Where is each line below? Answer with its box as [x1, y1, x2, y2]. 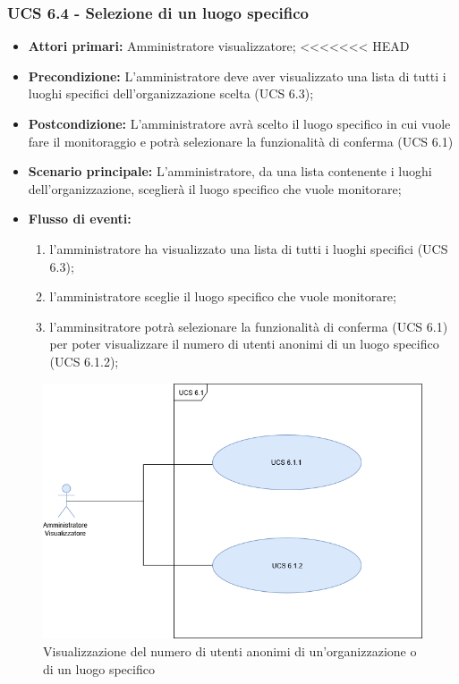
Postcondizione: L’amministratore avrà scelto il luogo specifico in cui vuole [28, 114, 451, 132]
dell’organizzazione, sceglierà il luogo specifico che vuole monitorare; [28, 179, 402, 198]
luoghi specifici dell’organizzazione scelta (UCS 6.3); [28, 84, 314, 103]
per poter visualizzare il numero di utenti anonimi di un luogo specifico [49, 334, 439, 353]
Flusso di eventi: [28, 209, 132, 228]
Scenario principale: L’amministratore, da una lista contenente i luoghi [28, 162, 432, 181]
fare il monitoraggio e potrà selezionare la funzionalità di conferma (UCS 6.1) [28, 131, 454, 150]
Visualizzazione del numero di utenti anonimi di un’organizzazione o [43, 642, 417, 661]
